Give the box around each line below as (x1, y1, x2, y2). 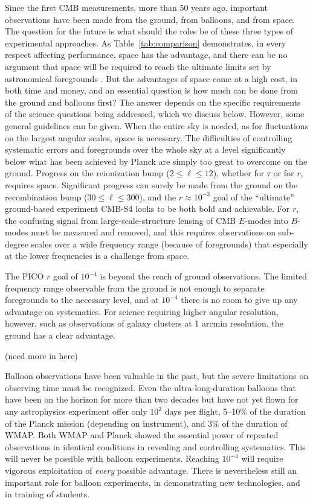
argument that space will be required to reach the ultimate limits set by (5, 60, 271, 72)
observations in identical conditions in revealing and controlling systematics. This (5, 440, 306, 453)
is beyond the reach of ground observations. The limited (100, 270, 308, 282)
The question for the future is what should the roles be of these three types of (5, 25, 293, 37)
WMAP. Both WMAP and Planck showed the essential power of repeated (5, 429, 279, 441)
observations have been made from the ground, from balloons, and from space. (5, 13, 295, 25)
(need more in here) (5, 349, 78, 362)
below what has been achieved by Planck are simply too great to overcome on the (5, 155, 308, 167)
